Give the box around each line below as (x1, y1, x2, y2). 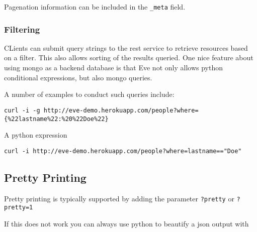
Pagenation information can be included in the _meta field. (4, 2, 186, 12)
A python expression (4, 130, 67, 140)
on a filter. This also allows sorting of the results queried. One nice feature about (4, 52, 253, 63)
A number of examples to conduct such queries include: (4, 89, 175, 99)
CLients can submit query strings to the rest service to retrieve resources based (4, 42, 248, 53)
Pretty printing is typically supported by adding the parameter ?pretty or (4, 193, 234, 203)
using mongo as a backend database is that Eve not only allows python (4, 62, 223, 73)
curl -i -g (4, 106, 40, 114)
